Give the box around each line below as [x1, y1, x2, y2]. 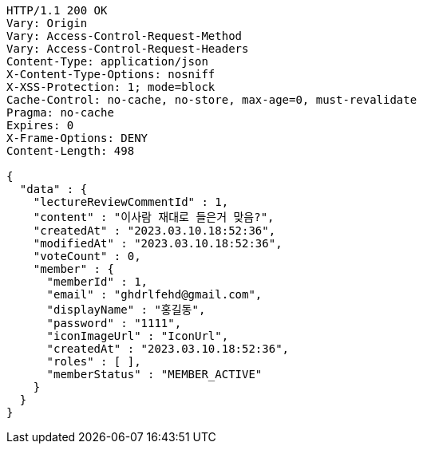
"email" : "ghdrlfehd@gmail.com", [46, 288, 263, 301]
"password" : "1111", [46, 317, 182, 330]
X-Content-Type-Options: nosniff [6, 68, 215, 81]
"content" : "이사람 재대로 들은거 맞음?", [33, 211, 275, 223]
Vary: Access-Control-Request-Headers [6, 42, 249, 55]
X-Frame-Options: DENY [6, 132, 148, 144]
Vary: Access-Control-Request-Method [6, 30, 243, 42]
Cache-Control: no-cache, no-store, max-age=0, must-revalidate [6, 93, 417, 106]
